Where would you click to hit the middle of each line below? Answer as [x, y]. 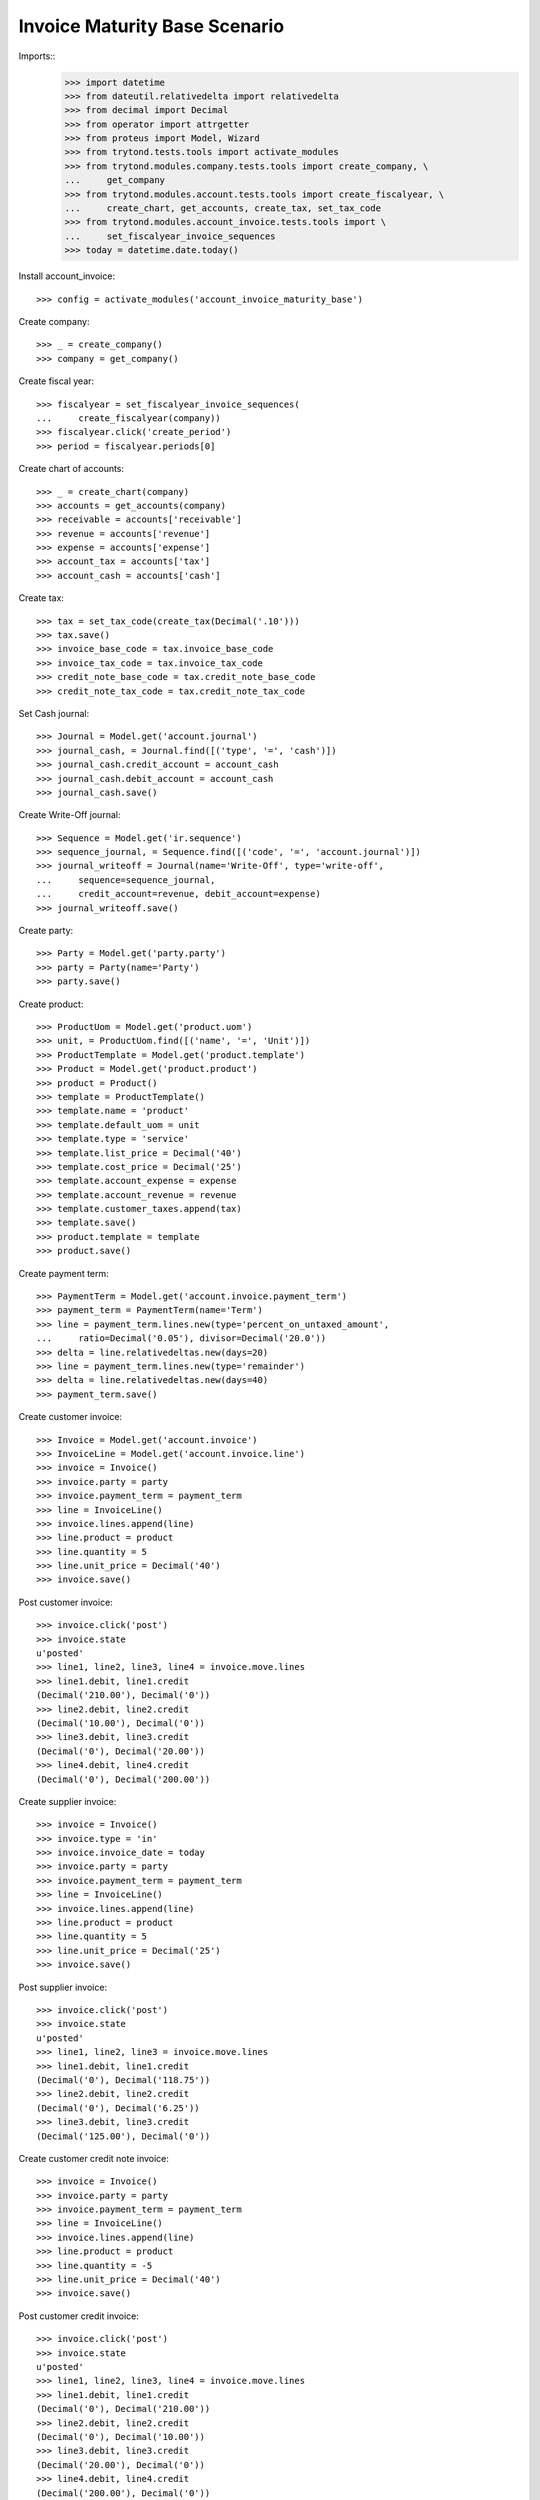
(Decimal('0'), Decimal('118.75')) [123, 2079]
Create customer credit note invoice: [94, 2158]
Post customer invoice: [66, 1602]
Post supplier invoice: [63, 1987]
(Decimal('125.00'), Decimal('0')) [123, 2136]
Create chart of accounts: [71, 469]
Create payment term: [63, 1273]
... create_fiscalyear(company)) [129, 418]
